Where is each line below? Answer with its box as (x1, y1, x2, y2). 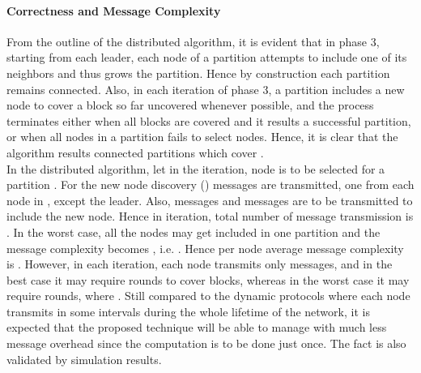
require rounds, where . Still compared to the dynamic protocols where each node (6, 287, 410, 304)
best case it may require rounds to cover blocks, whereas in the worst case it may (6, 271, 410, 288)
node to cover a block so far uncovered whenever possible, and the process (6, 96, 374, 114)
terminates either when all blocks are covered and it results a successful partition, (6, 112, 411, 129)
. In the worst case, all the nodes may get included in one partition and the (6, 223, 381, 240)
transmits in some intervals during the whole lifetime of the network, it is (6, 302, 370, 319)
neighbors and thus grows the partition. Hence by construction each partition (6, 64, 390, 81)
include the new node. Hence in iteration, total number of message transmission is (6, 208, 414, 225)
